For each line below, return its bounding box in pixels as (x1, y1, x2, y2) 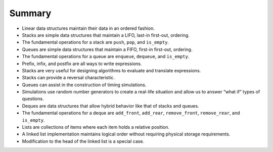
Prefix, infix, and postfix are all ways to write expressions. (22, 61, 142, 67)
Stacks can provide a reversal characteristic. (22, 75, 115, 81)
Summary (9, 8, 52, 19)
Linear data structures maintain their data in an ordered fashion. (22, 25, 155, 31)
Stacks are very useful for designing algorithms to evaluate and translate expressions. (22, 67, 201, 73)
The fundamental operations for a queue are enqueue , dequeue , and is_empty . (22, 54, 190, 60)
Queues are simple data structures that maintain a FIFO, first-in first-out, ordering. (22, 46, 193, 53)
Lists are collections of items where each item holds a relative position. (22, 124, 169, 130)
